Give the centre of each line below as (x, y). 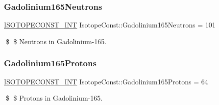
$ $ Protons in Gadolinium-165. (54, 98)
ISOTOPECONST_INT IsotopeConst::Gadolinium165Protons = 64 (106, 81)
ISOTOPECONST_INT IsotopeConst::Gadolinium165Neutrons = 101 (110, 25)
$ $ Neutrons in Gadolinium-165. (56, 41)
